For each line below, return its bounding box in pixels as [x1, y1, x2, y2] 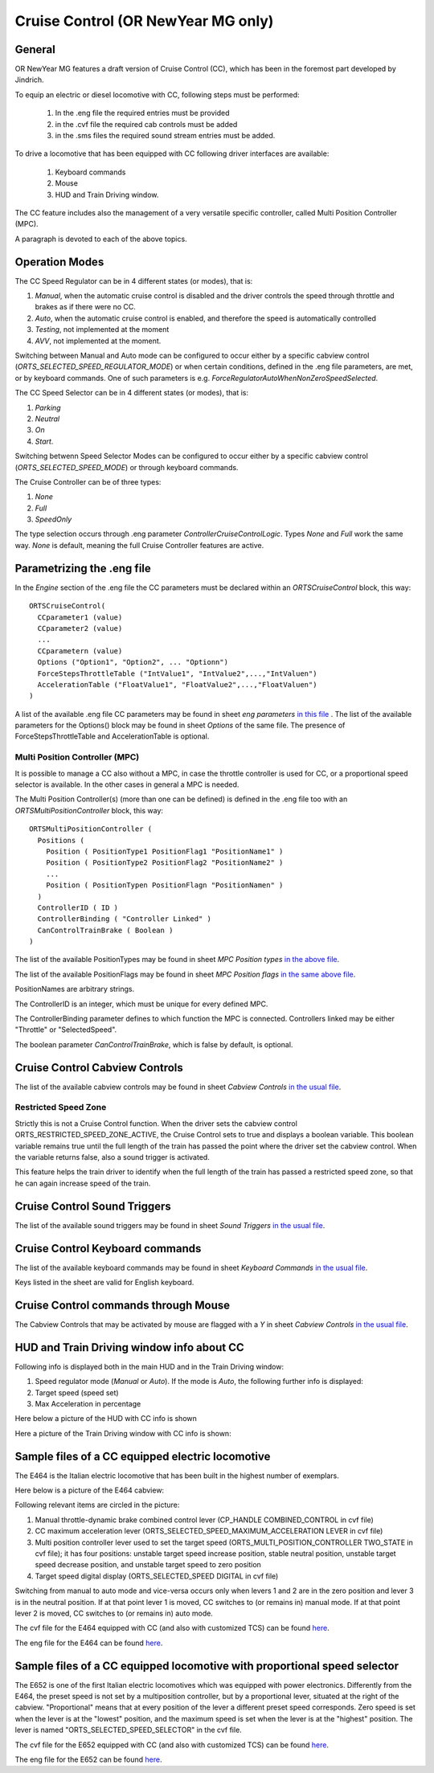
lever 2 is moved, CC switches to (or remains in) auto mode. [14, 1608, 213, 1618]
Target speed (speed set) [35, 1387, 120, 1398]
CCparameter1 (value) [37, 612, 123, 622]
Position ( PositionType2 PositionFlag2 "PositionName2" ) [45, 858, 284, 867]
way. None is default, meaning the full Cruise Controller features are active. [14, 540, 264, 550]
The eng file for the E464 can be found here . [14, 1638, 163, 1648]
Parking [35, 403, 61, 412]
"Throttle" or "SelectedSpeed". [14, 1025, 117, 1034]
